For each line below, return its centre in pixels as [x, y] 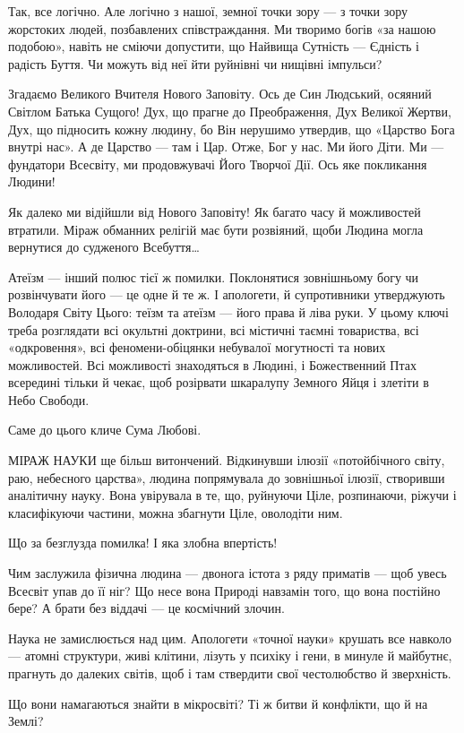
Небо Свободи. [49, 399]
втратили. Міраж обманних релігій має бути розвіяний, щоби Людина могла [216, 229]
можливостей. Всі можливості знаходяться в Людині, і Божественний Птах [212, 364]
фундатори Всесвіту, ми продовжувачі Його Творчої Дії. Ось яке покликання [218, 164]
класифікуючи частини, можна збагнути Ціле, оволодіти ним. [176, 512]
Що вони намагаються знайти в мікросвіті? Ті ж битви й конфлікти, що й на [218, 703]
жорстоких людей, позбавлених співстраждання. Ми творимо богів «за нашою [222, 28]
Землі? [26, 721]
